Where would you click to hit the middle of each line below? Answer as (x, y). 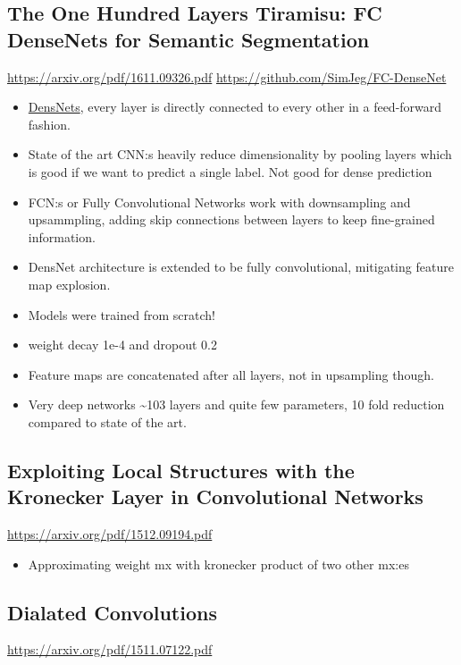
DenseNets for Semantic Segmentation (189, 39)
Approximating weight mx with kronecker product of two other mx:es (218, 564)
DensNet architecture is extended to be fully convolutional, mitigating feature (241, 267)
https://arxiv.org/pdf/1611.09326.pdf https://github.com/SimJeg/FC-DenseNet (227, 76)
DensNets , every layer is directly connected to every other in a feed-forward (235, 107)
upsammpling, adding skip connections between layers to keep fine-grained (231, 219)
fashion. (49, 124)
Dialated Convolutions (112, 612)
